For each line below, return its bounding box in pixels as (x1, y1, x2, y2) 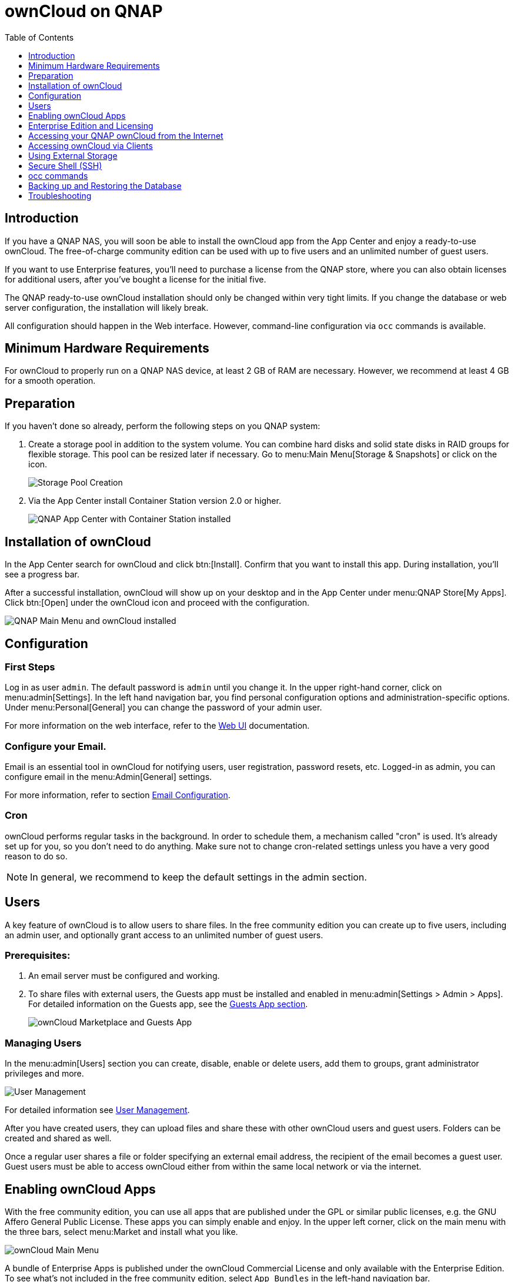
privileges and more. (5, 1068, 84, 1079)
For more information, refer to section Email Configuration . (5, 790, 231, 801)
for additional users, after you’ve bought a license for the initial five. (5, 274, 266, 284)
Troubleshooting (28, 190, 92, 201)
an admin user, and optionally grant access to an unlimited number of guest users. (5, 929, 323, 940)
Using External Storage (28, 150, 118, 161)
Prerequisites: (5, 949, 71, 962)
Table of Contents (5, 32, 74, 42)
